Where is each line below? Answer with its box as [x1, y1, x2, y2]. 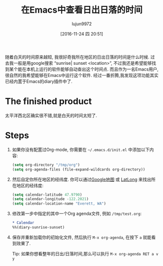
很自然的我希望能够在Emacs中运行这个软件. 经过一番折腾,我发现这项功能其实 [5, 72, 159, 78]
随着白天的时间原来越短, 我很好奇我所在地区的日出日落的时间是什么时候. [5, 54, 150, 60]
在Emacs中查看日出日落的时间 [21, 4, 143, 16]
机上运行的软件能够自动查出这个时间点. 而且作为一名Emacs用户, [30, 66, 159, 72]
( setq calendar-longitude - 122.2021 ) [12, 197, 89, 202]
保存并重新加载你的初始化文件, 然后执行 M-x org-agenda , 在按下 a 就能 [12, 234, 152, 240]
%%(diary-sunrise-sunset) [12, 225, 65, 230]
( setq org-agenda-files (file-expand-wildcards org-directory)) [12, 167, 145, 172]
